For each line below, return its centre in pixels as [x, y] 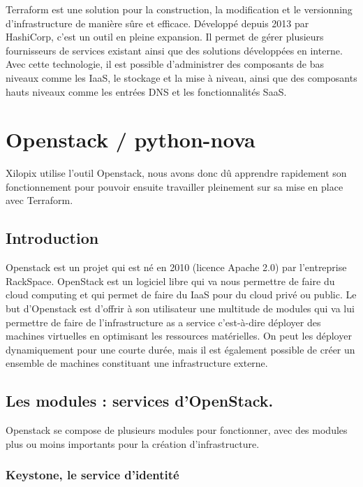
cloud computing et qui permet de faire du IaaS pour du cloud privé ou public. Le [181, 295]
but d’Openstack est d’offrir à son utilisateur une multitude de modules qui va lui [180, 308]
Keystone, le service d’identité [92, 475]
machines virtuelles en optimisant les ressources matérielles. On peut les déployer [179, 336]
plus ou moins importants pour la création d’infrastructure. [133, 443]
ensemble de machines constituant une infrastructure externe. [137, 363]
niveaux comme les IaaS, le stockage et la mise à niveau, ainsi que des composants [181, 77]
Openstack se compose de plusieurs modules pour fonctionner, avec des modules [177, 430]
